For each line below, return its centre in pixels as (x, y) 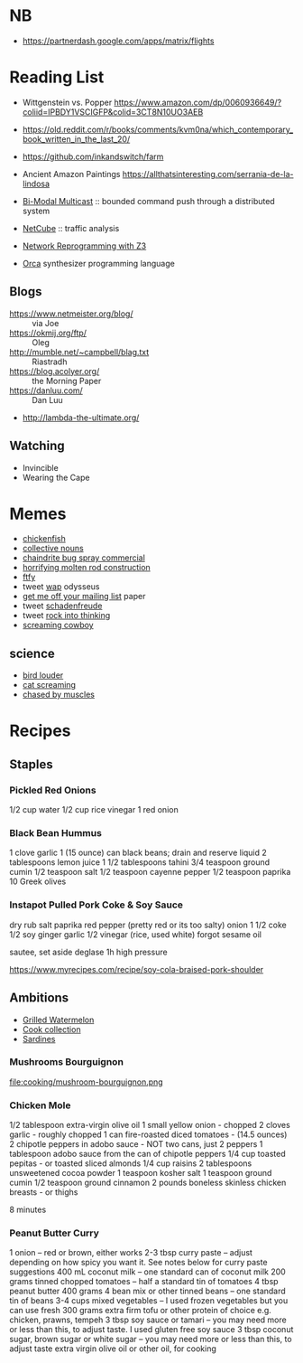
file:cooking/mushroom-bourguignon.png (87, 1082)
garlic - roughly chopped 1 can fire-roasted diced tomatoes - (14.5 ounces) (148, 1134)
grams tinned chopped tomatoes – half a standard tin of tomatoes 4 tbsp (144, 1282)
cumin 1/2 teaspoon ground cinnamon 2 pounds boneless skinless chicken (148, 1183)
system (36, 211)
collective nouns (53, 549)
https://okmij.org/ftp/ (48, 333)
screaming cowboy (58, 625)
